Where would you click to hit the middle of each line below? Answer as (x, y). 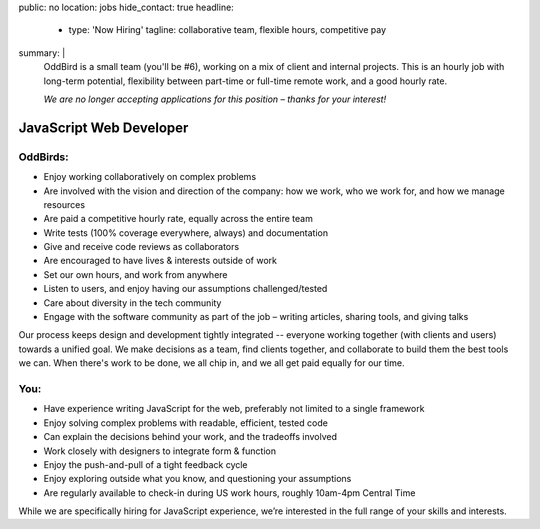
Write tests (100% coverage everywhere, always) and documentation (186, 232)
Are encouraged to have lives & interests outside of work (160, 261)
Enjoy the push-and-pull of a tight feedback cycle (146, 464)
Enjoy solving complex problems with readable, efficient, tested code (186, 422)
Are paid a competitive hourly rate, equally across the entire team (178, 219)
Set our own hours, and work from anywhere (135, 274)
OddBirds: (43, 157)
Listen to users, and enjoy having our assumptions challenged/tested (185, 289)
